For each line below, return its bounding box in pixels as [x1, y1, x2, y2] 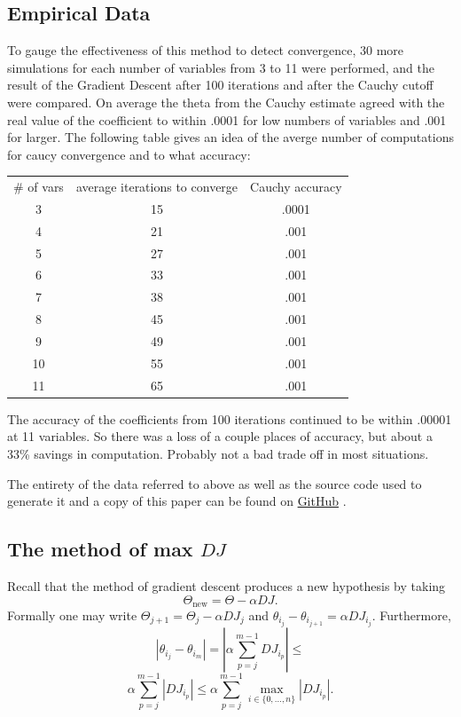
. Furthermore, [371, 606, 451, 625]
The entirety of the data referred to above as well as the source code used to [7, 474, 422, 492]
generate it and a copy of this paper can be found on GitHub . [7, 492, 347, 510]
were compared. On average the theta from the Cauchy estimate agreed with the [7, 92, 445, 111]
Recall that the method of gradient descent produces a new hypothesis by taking [7, 576, 446, 595]
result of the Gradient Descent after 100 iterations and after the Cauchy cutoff [7, 75, 434, 94]
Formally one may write [7, 606, 137, 625]
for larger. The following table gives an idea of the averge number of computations [7, 128, 454, 146]
